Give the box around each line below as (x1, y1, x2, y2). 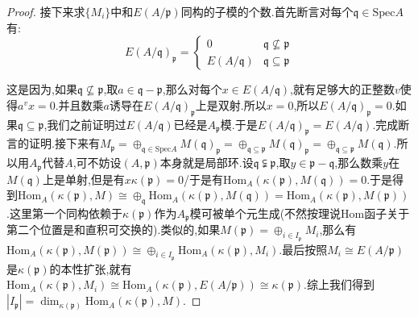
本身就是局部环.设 (159, 154, 254, 171)
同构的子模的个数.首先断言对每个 (180, 3, 354, 19)
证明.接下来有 (28, 135, 100, 152)
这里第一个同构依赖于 (9, 205, 122, 222)
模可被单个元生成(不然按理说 (189, 205, 341, 222)
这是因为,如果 (6, 81, 77, 98)
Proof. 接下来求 (6, 3, 85, 19)
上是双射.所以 (195, 96, 267, 113)
